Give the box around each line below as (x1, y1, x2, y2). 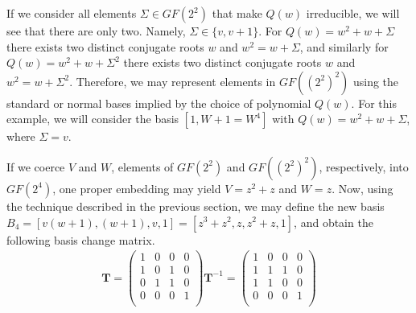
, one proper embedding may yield (52, 179, 221, 196)
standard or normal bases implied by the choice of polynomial (6, 94, 311, 111)
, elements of (111, 158, 174, 175)
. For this (351, 94, 397, 111)
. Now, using (332, 179, 393, 196)
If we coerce (6, 158, 65, 175)
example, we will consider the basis (6, 110, 179, 127)
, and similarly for (299, 38, 389, 55)
